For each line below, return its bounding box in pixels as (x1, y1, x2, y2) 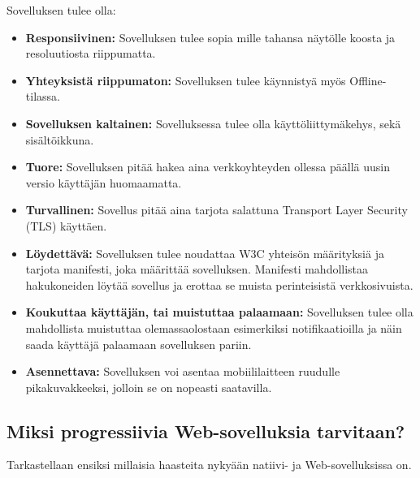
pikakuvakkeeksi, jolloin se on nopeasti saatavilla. (25, 378, 272, 395)
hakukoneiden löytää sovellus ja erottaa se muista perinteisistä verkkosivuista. (25, 276, 414, 293)
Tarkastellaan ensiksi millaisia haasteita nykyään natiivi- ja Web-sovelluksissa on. (6, 456, 412, 473)
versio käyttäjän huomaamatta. (25, 174, 182, 191)
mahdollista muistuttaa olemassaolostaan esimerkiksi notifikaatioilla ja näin (25, 319, 402, 336)
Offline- (349, 71, 387, 88)
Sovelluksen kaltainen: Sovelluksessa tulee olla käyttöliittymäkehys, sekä (25, 114, 401, 131)
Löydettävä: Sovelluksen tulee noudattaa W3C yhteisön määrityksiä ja (25, 244, 384, 261)
